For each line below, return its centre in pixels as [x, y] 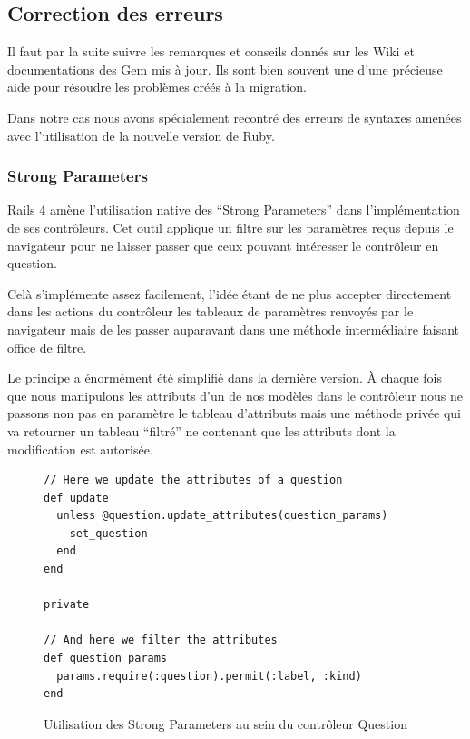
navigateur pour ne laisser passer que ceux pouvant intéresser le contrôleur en [223, 245]
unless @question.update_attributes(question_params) [222, 516]
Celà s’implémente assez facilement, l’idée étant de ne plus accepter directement [230, 293]
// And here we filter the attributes [161, 640]
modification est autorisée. [80, 449]
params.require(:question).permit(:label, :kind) [209, 676]
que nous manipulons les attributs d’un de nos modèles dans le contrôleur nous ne [235, 395]
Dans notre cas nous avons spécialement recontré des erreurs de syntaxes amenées [235, 117]
